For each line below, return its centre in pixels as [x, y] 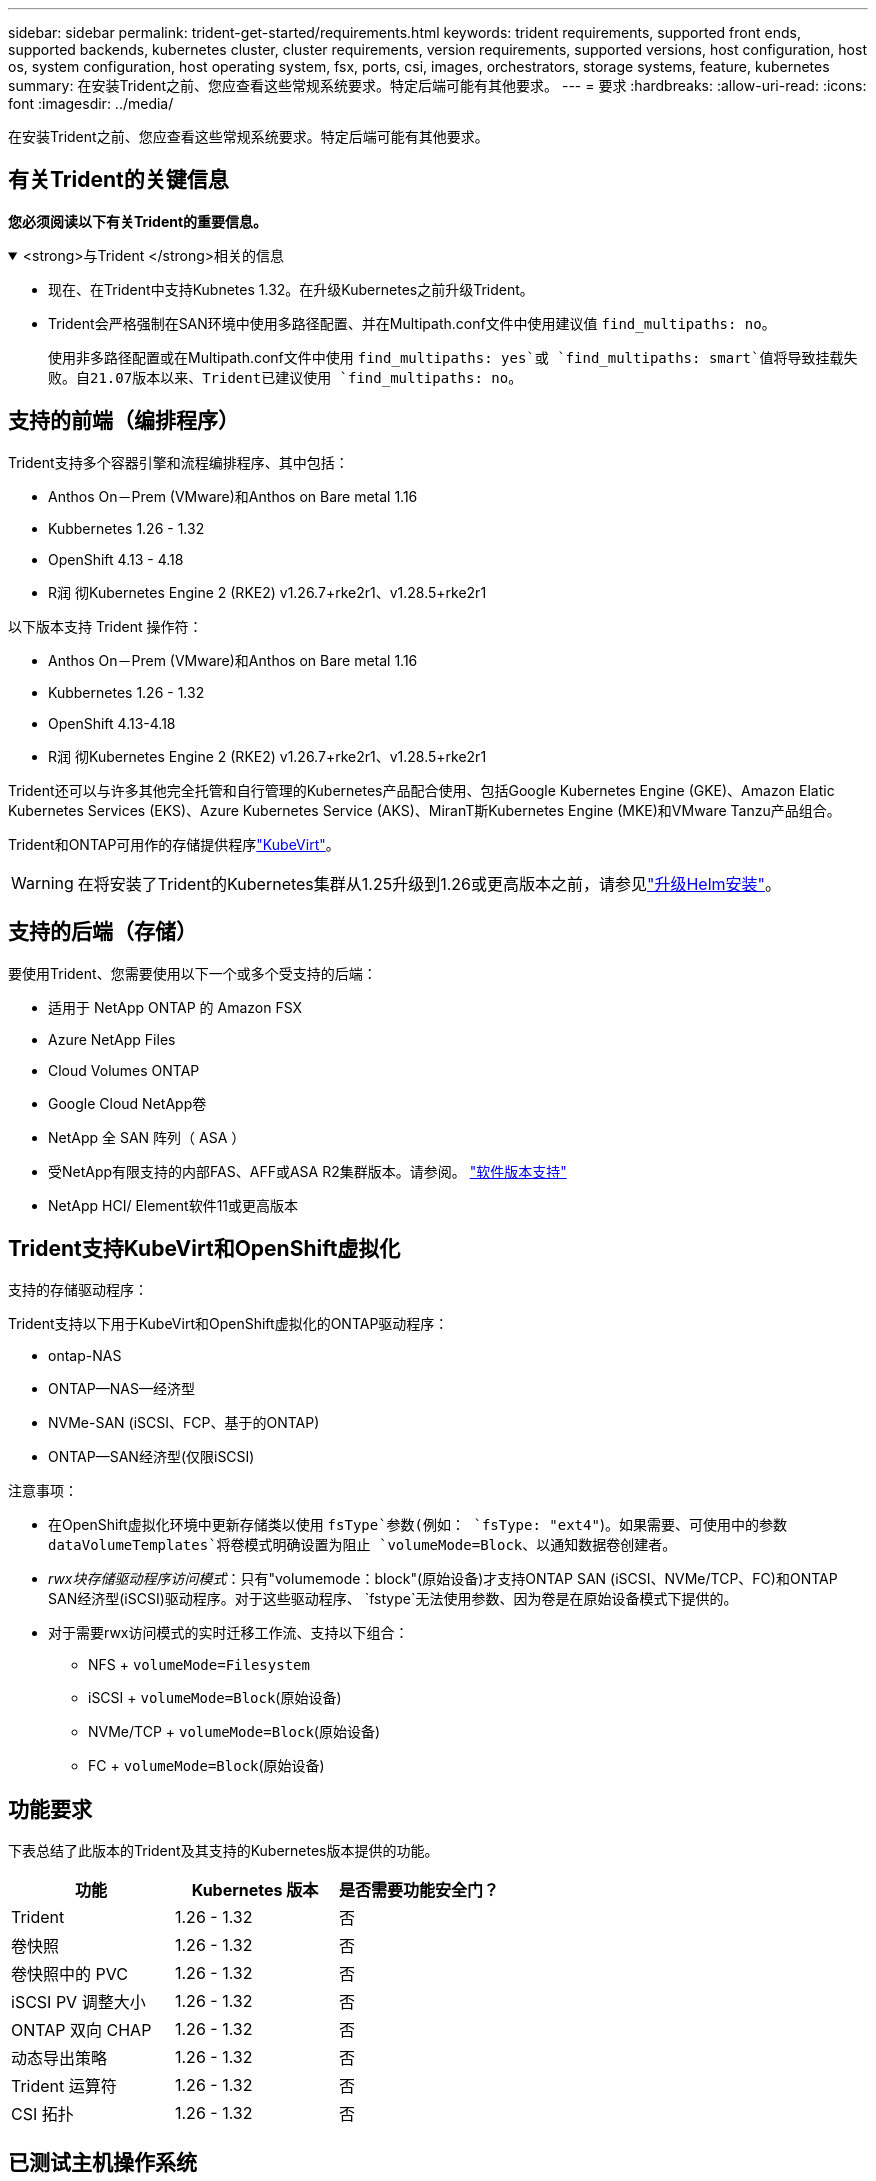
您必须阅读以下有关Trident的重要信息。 [138, 221]
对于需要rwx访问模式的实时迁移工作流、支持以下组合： [228, 1633]
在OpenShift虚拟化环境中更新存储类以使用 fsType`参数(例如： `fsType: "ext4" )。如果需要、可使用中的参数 [417, 1525]
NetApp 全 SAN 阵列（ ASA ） [147, 1137]
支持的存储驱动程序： [78, 1290]
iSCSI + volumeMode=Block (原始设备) [215, 1698]
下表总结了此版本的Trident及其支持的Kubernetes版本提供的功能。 [223, 1851]
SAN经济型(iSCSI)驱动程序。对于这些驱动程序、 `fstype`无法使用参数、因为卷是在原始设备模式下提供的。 [393, 1599]
